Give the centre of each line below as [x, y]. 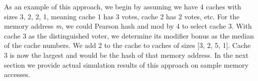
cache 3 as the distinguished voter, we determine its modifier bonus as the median [129, 35]
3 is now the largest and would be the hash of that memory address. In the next [126, 55]
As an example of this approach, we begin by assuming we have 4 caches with [123, 6]
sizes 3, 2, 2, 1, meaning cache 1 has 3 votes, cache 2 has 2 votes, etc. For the [122, 16]
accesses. [17, 74]
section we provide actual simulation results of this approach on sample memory [126, 64]
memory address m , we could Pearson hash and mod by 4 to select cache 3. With [128, 26]
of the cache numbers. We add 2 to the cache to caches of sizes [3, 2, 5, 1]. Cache [128, 45]
